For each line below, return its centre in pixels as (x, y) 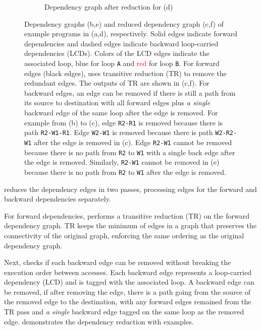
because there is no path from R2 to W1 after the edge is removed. (125, 172)
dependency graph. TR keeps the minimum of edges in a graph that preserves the (130, 225)
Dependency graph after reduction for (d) (109, 7)
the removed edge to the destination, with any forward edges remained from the (128, 302)
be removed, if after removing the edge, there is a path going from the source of (127, 291)
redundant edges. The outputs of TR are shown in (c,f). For (117, 83)
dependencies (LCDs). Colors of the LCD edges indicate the (117, 53)
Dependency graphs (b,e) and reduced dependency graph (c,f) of (124, 23)
